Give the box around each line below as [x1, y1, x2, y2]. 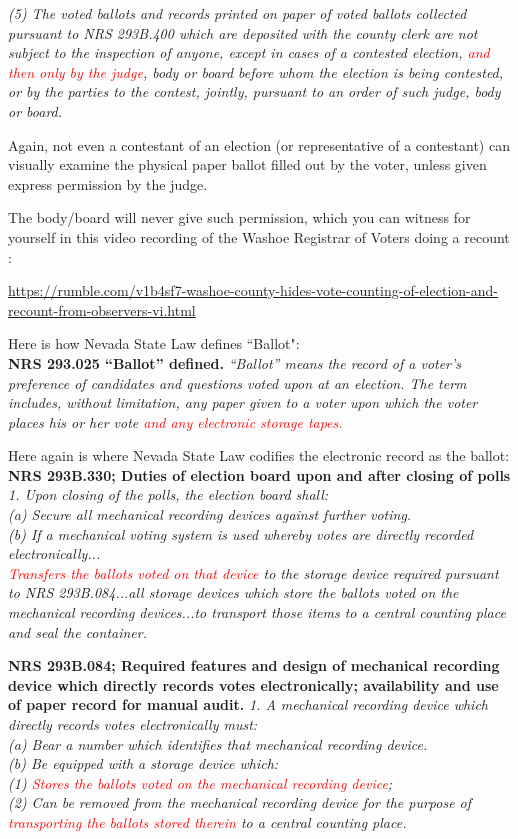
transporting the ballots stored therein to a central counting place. [8, 811, 407, 832]
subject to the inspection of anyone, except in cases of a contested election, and [8, 42, 490, 63]
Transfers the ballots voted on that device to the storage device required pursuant [8, 562, 499, 583]
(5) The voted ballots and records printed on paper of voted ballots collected [8, 3, 467, 23]
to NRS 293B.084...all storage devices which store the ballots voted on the [8, 582, 459, 603]
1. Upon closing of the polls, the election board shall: [8, 484, 329, 505]
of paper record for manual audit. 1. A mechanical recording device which [8, 694, 488, 715]
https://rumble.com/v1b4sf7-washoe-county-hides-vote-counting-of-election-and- [8, 280, 498, 301]
